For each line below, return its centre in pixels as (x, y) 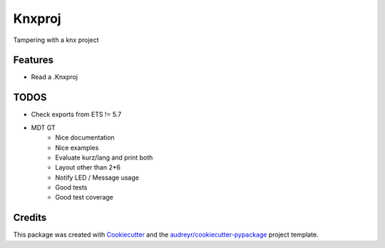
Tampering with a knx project (56, 40)
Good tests (71, 187)
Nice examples (77, 148)
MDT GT (43, 128)
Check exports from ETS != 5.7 (76, 115)
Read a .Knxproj (55, 77)
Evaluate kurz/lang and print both (104, 157)
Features (33, 60)
